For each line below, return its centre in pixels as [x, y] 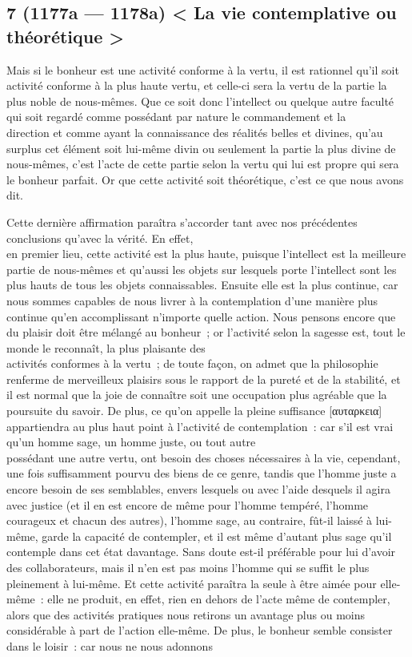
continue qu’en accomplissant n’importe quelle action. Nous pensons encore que [201, 316]
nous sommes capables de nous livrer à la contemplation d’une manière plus [192, 300]
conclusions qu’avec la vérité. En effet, [100, 238]
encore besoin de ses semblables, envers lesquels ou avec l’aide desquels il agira [198, 489]
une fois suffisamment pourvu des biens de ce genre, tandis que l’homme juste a [202, 473]
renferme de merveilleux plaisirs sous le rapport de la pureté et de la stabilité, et [204, 379]
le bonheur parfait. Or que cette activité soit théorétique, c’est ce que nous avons [205, 179]
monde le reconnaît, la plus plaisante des [106, 347]
